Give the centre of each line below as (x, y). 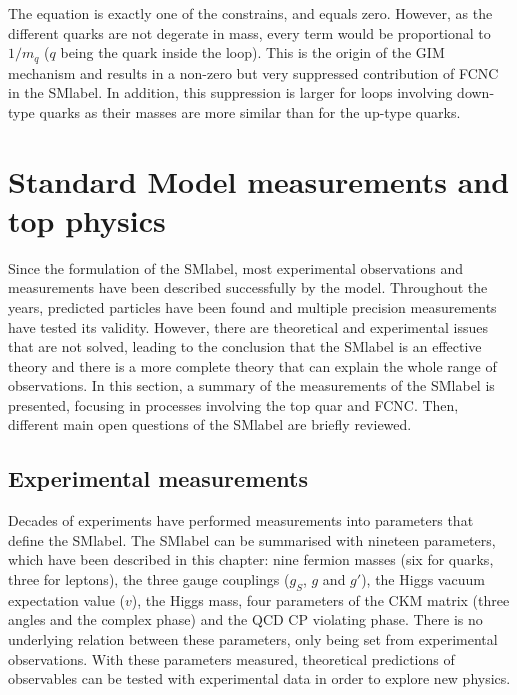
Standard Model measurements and (259, 180)
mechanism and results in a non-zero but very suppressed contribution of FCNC (253, 72)
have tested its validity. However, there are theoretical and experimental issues (248, 326)
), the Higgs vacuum (423, 579)
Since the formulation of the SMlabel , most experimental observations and (236, 267)
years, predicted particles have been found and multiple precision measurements (252, 306)
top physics (87, 219)
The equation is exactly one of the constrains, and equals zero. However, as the (250, 13)
